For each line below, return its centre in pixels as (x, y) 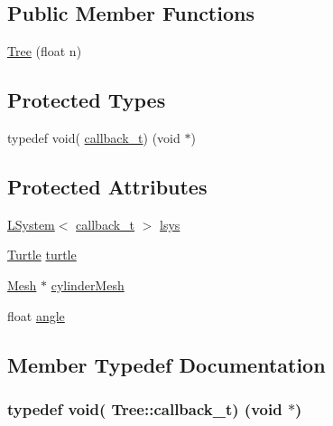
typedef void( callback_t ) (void (94, 137)
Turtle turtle (42, 255)
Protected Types (87, 100)
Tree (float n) (45, 51)
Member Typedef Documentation (166, 364)
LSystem (31, 224)
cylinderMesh (88, 284)
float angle (36, 315)
